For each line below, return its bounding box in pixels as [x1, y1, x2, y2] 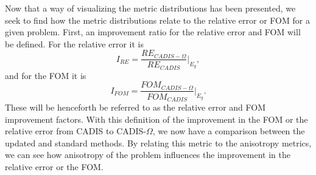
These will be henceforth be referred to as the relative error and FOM [5, 101, 266, 113]
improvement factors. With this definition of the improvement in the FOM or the [5, 112, 308, 125]
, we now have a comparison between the [152, 125, 305, 137]
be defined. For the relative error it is [5, 37, 144, 50]
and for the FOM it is [5, 69, 86, 81]
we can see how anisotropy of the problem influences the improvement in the [5, 148, 290, 161]
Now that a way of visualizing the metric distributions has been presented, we [5, 2, 296, 14]
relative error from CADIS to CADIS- [5, 125, 146, 137]
